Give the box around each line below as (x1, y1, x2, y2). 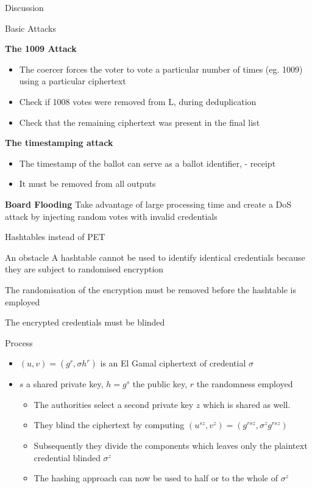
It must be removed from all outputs (19, 177, 156, 190)
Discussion (5, 1, 44, 13)
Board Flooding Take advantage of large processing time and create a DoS (5, 197, 292, 210)
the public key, (132, 377, 188, 390)
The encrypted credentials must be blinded (5, 316, 165, 329)
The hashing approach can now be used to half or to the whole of (34, 472, 278, 484)
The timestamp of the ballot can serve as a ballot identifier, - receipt (19, 156, 276, 169)
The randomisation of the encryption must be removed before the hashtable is (5, 283, 297, 296)
